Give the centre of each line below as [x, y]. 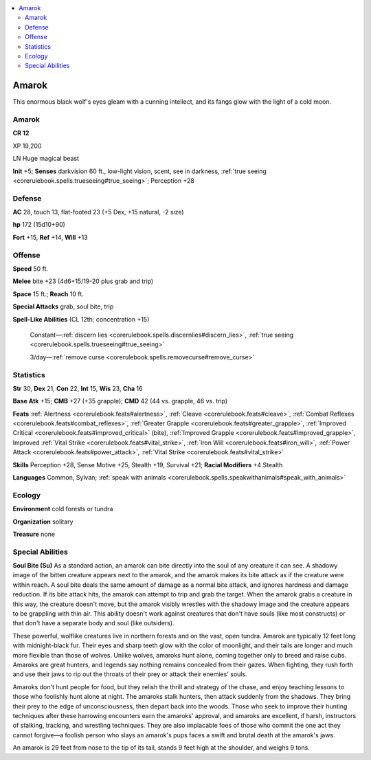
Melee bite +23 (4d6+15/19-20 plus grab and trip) [83, 281]
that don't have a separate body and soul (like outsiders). [93, 623]
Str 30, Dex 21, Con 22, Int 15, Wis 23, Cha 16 [78, 388]
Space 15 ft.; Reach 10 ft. [48, 294]
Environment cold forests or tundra [63, 509]
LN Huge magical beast [46, 159]
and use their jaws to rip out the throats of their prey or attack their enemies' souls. [130, 674]
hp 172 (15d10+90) [39, 225]
